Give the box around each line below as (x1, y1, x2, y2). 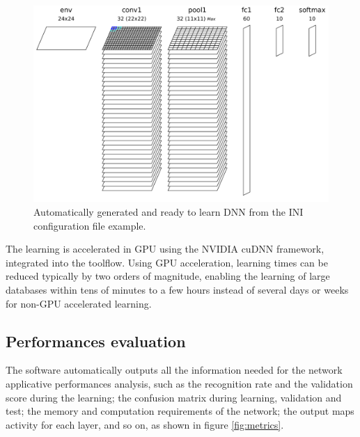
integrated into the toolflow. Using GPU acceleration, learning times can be (6, 255, 328, 269)
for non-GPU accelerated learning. (6, 296, 152, 310)
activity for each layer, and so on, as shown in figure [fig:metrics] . (6, 417, 284, 431)
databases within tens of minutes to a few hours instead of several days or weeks (6, 282, 349, 296)
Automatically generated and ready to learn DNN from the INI (33, 204, 304, 218)
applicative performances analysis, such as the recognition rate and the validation (6, 376, 353, 390)
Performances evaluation (6, 330, 186, 351)
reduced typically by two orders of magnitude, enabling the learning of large (6, 269, 330, 283)
